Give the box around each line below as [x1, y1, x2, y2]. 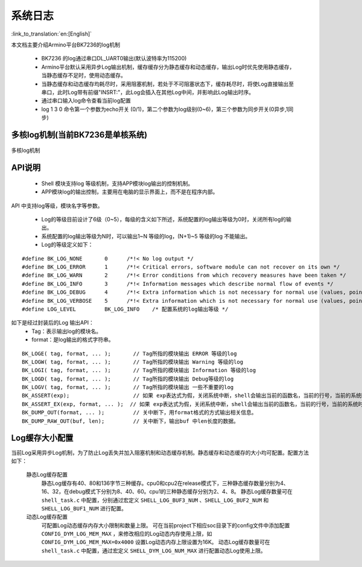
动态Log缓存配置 [26, 513, 68, 521]
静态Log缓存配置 [26, 471, 68, 478]
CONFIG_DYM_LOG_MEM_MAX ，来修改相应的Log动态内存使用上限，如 [41, 530, 212, 537]
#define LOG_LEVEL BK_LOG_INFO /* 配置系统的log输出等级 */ [22, 305, 229, 312]
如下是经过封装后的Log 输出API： [11, 319, 95, 326]
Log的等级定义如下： [41, 241, 94, 249]
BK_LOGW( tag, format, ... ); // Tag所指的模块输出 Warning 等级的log [22, 358, 244, 365]
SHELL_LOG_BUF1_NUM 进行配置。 [41, 504, 127, 512]
